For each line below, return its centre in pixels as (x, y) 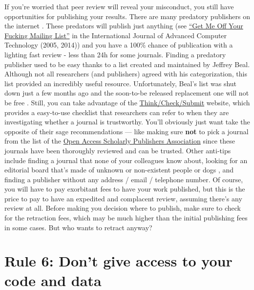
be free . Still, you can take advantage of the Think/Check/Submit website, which (127, 102)
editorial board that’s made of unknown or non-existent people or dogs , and (119, 170)
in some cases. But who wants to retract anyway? (78, 227)
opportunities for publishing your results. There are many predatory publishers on (127, 16)
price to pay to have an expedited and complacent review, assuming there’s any (123, 198)
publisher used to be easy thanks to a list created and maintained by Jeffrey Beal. (127, 64)
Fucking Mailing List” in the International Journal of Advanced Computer (116, 35)
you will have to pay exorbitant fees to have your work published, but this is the (125, 189)
